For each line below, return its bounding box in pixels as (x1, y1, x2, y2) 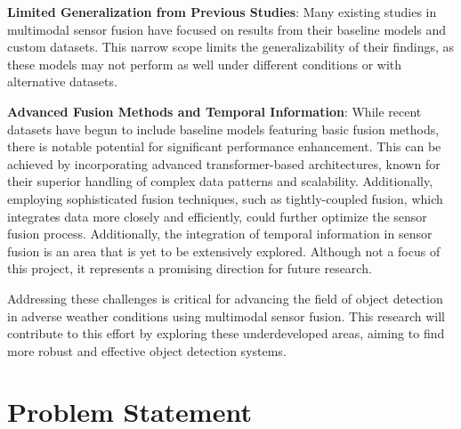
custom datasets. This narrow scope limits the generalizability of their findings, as (7, 37, 455, 56)
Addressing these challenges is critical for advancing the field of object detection (7, 288, 443, 307)
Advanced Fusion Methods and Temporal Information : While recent (7, 101, 422, 120)
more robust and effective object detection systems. (7, 341, 287, 360)
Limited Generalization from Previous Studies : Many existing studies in (7, 3, 437, 20)
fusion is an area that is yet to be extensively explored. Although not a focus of (7, 241, 441, 260)
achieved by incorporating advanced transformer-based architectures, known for (7, 154, 441, 173)
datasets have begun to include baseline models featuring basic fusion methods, (7, 119, 440, 138)
